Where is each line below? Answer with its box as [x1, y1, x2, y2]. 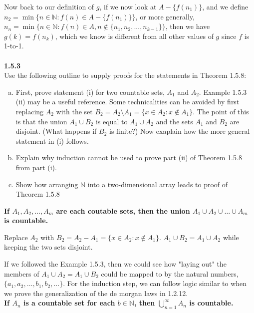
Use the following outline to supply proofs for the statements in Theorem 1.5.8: [4, 70, 247, 80]
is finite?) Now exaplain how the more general [109, 126, 250, 136]
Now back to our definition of [4, 1, 94, 11]
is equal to [95, 116, 128, 126]
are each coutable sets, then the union [56, 205, 190, 216]
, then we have [165, 21, 210, 31]
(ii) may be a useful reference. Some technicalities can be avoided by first [15, 96, 240, 107]
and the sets [156, 116, 193, 126]
